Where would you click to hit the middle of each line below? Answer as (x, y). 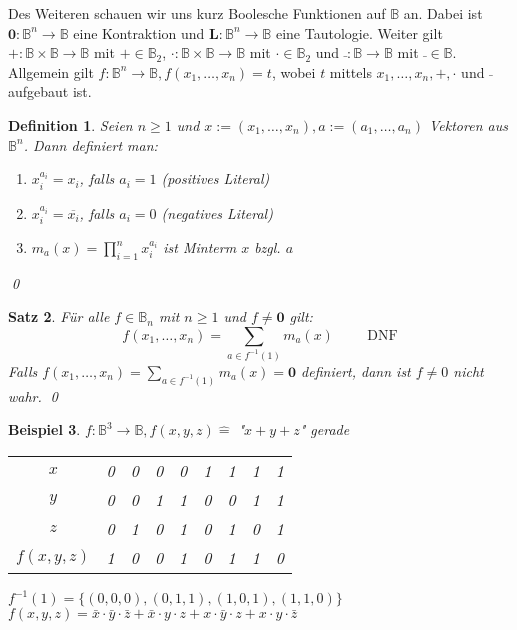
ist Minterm (200, 247)
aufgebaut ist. (50, 91)
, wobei (293, 71)
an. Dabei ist (443, 13)
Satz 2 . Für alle (59, 316)
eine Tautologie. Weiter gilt (359, 32)
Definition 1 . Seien (70, 124)
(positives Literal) (215, 178)
